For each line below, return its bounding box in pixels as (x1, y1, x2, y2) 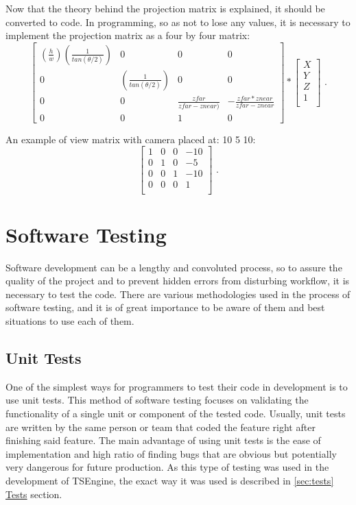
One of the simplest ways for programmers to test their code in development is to (5, 379, 348, 393)
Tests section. (5, 486, 62, 501)
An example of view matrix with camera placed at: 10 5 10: (5, 132, 256, 146)
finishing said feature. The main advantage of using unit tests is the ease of (5, 433, 321, 447)
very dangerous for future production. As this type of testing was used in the (5, 460, 329, 474)
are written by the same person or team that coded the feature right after (5, 419, 316, 434)
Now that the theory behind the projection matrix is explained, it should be (5, 1, 325, 15)
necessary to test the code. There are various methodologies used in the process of (5, 286, 351, 301)
